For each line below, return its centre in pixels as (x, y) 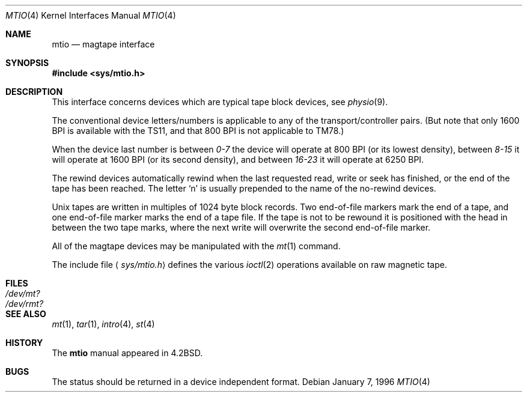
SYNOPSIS (27, 63)
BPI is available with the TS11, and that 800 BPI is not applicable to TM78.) (198, 131)
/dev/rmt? (25, 304)
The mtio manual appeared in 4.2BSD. (127, 353)
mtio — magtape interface (103, 44)
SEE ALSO (26, 314)
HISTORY (24, 343)
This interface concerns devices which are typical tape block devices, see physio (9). (220, 102)
